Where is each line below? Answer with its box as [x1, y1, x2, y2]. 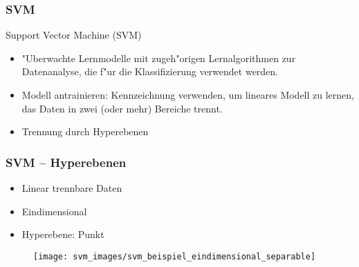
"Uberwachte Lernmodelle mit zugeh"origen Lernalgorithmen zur [21, 50, 296, 65]
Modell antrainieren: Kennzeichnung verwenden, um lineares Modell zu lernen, [21, 88, 354, 101]
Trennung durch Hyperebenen [21, 124, 149, 139]
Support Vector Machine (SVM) [6, 28, 142, 42]
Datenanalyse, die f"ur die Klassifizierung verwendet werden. [21, 64, 279, 79]
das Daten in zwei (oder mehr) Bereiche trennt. [21, 101, 223, 115]
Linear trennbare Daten [21, 181, 122, 195]
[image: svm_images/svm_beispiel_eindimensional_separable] [33, 251, 316, 261]
